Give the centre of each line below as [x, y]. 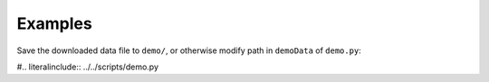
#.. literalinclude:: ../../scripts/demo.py [87, 67]
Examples [54, 23]
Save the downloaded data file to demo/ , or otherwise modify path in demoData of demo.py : [189, 50]
